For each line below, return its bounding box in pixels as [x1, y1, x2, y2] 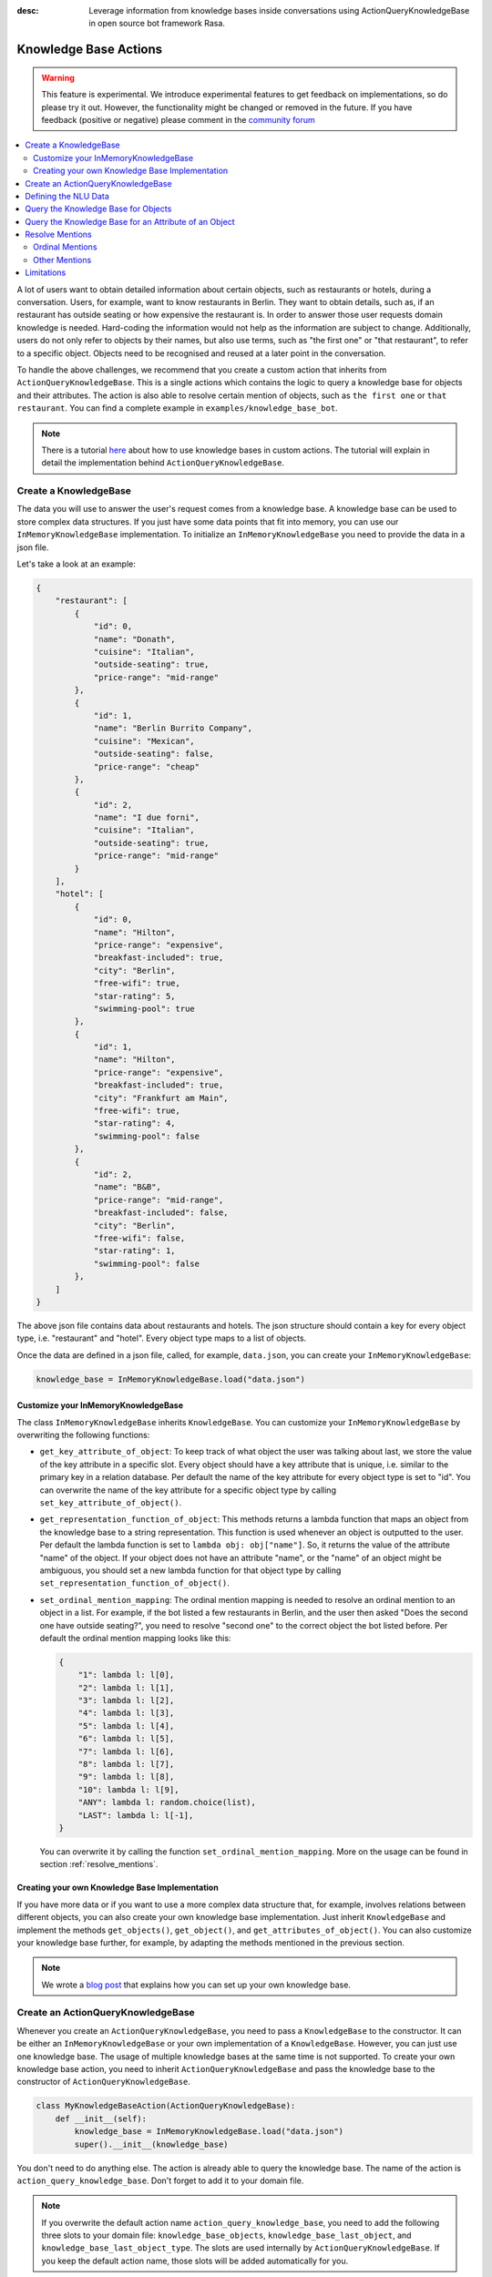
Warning [41, 72, 75, 83]
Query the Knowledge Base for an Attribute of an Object [25, 216, 236, 227]
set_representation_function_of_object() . [39, 1578, 230, 1588]
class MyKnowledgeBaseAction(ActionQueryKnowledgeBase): [36, 2100, 296, 2111]
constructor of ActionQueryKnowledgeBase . [16, 2077, 191, 2088]
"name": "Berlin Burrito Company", [93, 723, 252, 733]
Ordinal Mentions [33, 241, 97, 252]
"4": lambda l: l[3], [77, 1708, 175, 1719]
